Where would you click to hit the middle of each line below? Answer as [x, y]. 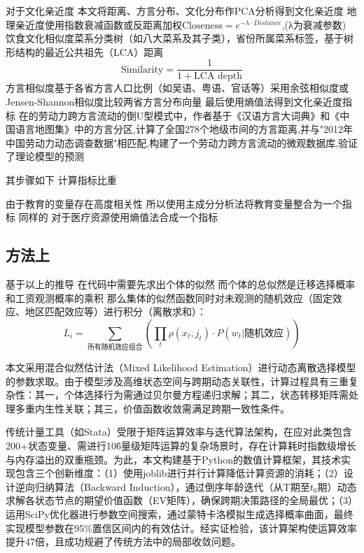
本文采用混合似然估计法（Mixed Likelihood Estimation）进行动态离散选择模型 [181, 367]
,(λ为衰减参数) [314, 24]
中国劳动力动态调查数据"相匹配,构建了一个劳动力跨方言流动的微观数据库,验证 [182, 142]
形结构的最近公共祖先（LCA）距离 [85, 51]
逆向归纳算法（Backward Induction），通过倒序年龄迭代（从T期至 [162, 486]
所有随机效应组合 [115, 348]
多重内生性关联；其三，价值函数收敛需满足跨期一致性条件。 [152, 408]
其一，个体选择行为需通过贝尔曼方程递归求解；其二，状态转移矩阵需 [191, 395]
